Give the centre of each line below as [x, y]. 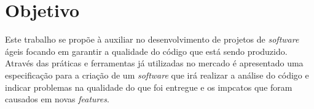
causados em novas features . [57, 99]
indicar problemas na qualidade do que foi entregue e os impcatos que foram [149, 87]
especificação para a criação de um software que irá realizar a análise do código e [157, 75]
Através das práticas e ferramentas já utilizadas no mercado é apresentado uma [154, 63]
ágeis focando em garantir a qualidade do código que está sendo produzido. [146, 51]
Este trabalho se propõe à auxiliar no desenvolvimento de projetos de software [152, 39]
